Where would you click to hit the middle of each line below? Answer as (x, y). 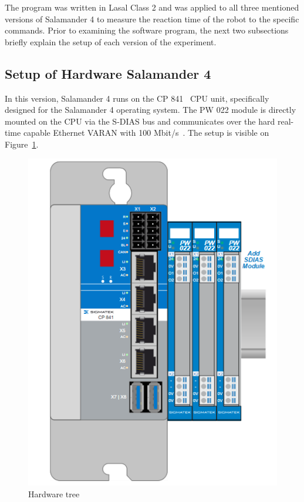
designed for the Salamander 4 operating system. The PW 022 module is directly (151, 110)
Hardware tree (54, 493)
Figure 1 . (22, 144)
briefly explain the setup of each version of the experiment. (111, 41)
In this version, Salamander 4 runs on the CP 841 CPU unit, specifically (137, 98)
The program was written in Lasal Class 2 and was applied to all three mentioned (152, 7)
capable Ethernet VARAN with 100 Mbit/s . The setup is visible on (146, 133)
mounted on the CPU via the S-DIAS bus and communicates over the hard (140, 121)
